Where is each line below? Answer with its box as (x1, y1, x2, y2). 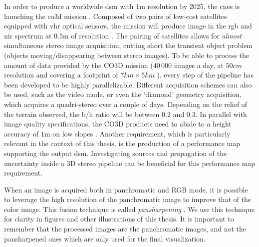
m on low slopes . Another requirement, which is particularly (44, 128, 231, 138)
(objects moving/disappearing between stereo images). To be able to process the (4, 49, 249, 60)
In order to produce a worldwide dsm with (4, 1, 134, 11)
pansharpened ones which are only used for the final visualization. (4, 233, 206, 243)
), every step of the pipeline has (157, 69, 254, 80)
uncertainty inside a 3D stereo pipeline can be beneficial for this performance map (4, 157, 256, 168)
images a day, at (174, 59, 224, 70)
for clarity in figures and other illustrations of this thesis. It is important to (4, 213, 234, 224)
